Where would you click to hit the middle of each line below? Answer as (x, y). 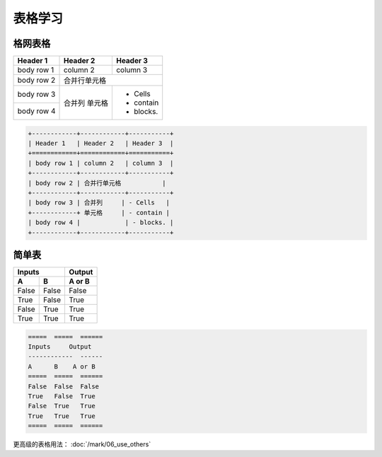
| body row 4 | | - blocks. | (101, 222)
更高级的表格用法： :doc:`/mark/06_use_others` (82, 444)
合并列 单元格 (86, 103)
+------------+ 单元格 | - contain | (99, 213)
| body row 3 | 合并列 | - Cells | (99, 203)
